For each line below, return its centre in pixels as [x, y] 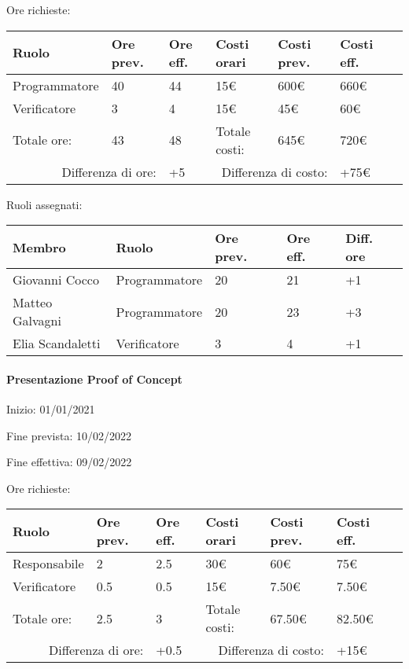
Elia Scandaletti [57, 344]
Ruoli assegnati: [44, 204]
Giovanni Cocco [56, 280]
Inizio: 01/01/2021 [51, 408]
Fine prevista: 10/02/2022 [69, 435]
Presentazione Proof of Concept [94, 379]
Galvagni [37, 321]
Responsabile [48, 564]
